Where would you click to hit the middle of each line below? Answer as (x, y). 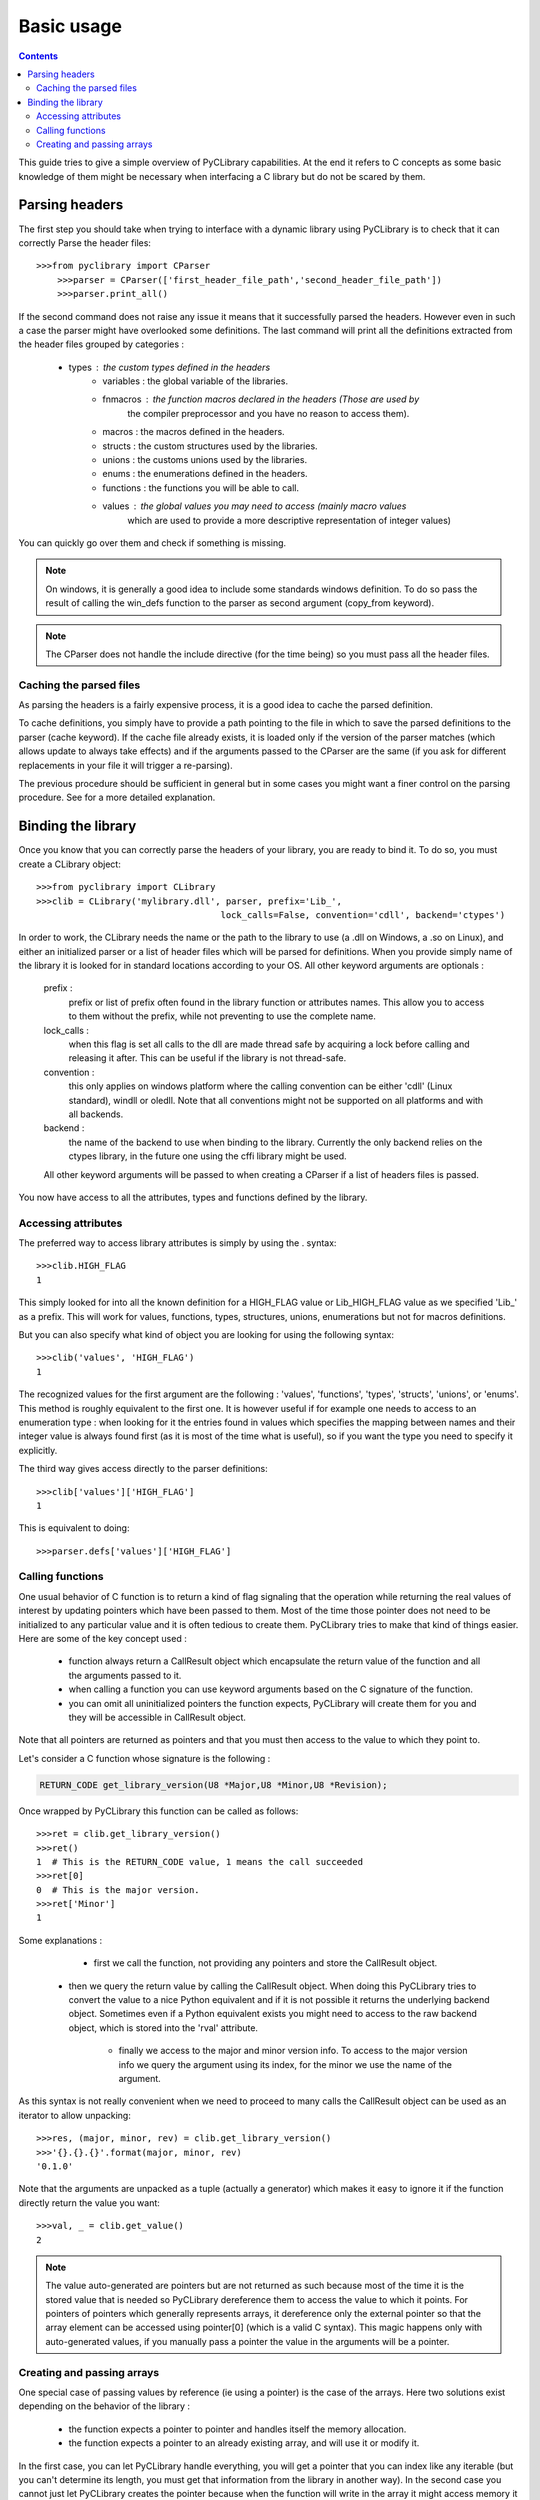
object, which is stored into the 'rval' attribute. (163, 2027)
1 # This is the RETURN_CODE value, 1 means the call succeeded (200, 1861)
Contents (38, 56)
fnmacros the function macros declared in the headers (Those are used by (261, 399)
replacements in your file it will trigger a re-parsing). (126, 765)
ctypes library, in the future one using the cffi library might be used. (207, 1156)
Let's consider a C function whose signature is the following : (144, 1758)
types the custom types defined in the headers (169, 367)
